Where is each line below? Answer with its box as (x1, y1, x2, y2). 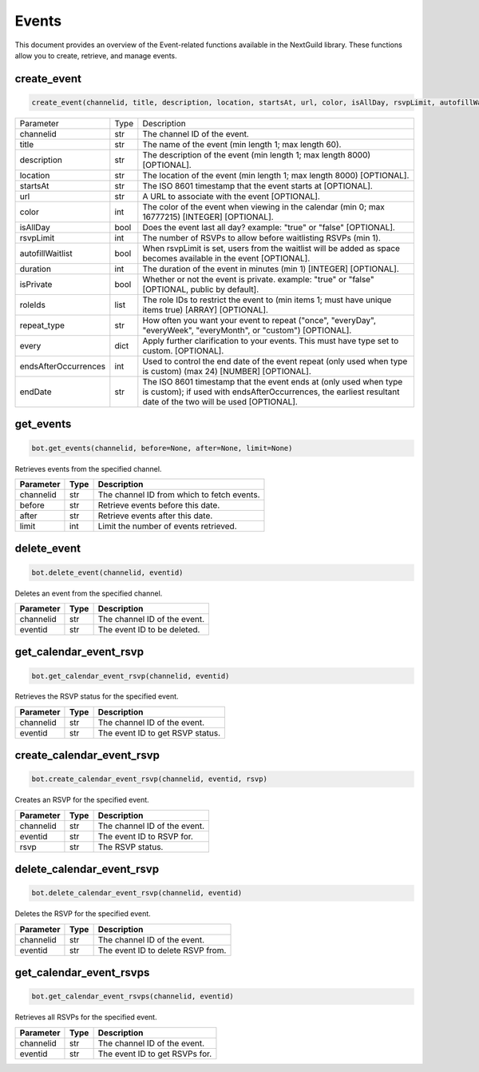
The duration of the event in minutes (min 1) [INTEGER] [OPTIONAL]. (142, 263, 399, 274)
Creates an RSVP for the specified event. (14, 795, 149, 805)
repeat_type (19, 320, 65, 331)
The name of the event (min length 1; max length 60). (142, 138, 342, 149)
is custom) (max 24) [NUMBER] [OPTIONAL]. (142, 365, 311, 377)
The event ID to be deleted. (97, 624, 200, 635)
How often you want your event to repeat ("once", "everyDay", (142, 314, 377, 325)
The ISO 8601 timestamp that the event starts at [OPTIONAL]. (142, 180, 373, 191)
